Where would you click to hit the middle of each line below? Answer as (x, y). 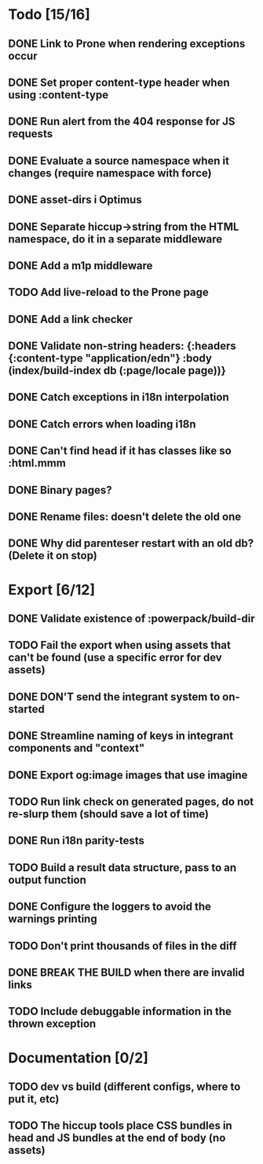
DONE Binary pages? (60, 490)
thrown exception (52, 1024)
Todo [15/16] (49, 15)
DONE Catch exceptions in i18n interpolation (119, 397)
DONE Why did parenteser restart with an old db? (131, 544)
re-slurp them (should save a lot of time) (109, 814)
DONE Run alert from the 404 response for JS (122, 122)
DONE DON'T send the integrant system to (114, 697)
